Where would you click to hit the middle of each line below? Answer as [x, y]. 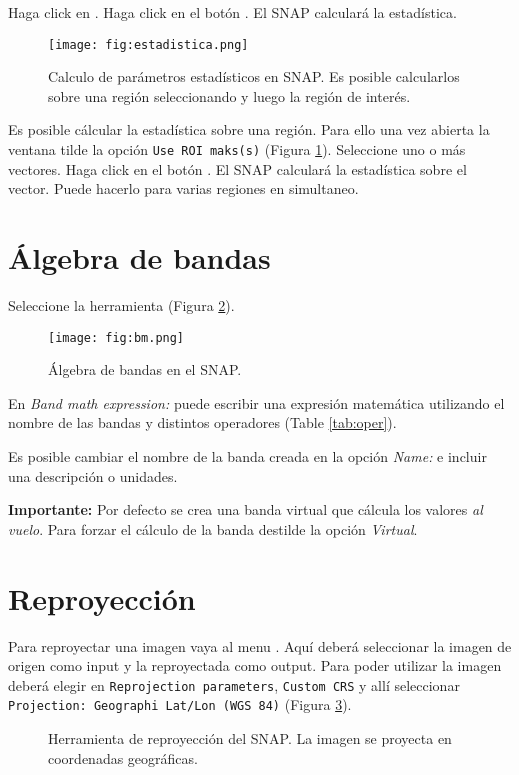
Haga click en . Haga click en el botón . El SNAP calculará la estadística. [232, 12]
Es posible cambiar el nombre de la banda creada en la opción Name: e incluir [247, 456]
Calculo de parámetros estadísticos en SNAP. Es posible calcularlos [254, 76]
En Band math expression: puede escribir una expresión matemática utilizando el [256, 402]
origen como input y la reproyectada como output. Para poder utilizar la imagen [255, 665]
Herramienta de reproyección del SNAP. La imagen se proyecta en [250, 738]
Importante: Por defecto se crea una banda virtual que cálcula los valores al [245, 509]
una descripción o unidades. [93, 475]
